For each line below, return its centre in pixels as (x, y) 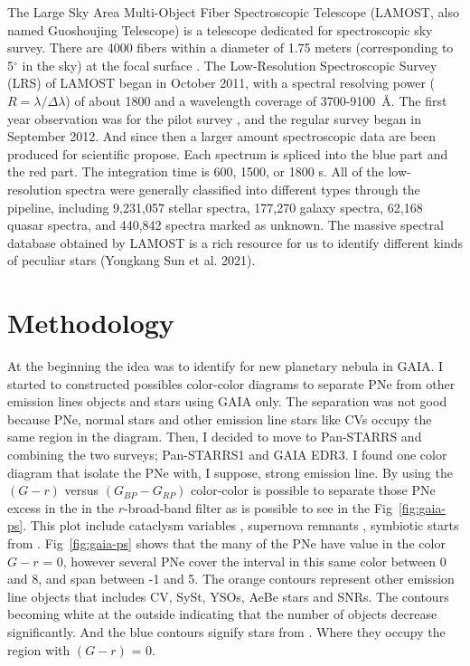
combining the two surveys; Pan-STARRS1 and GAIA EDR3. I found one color (227, 454)
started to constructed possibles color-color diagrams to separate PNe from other (231, 383)
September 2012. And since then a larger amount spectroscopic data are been (222, 136)
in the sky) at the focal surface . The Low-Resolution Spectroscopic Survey (230, 65)
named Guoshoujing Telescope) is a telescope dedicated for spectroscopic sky (220, 29)
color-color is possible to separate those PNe (313, 490)
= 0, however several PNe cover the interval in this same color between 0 (244, 561)
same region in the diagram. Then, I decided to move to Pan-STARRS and (215, 437)
